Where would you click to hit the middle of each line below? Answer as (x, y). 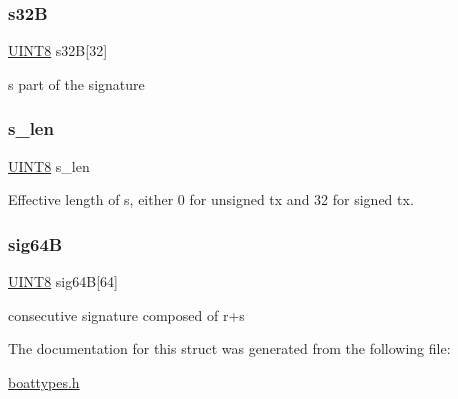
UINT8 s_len (49, 165)
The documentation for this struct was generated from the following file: (229, 348)
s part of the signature (76, 83)
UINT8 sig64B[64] (63, 281)
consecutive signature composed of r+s (126, 314)
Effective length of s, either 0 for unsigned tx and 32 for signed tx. (211, 199)
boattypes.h (44, 381)
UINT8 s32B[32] (58, 50)
